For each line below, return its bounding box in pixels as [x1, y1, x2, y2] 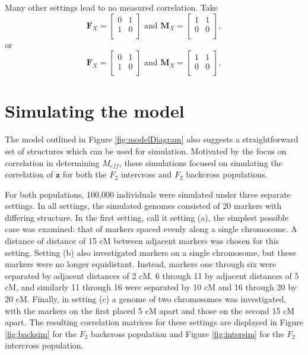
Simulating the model [5, 99, 185, 123]
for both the [62, 168, 107, 180]
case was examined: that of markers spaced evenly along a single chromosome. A [5, 223, 297, 235]
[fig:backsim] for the [5, 327, 77, 340]
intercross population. [5, 339, 84, 351]
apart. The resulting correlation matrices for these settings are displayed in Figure [5, 316, 304, 328]
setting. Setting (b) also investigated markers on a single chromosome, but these [5, 246, 296, 258]
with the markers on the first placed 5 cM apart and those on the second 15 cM [5, 304, 295, 316]
